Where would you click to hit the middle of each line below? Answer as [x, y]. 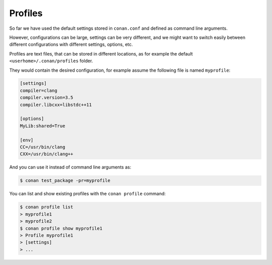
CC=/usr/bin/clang [43, 147]
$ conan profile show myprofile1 [61, 228]
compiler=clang [39, 90]
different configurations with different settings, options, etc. [71, 44]
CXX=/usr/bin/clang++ [47, 154]
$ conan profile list [47, 207]
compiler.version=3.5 [47, 98]
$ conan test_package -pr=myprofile [65, 181]
